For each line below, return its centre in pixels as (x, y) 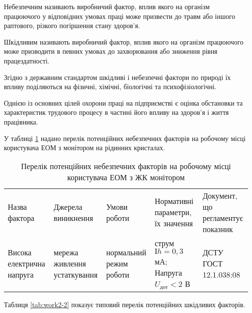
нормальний (126, 252)
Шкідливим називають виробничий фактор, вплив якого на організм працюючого (124, 41)
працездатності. (27, 60)
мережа (66, 252)
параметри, (173, 212)
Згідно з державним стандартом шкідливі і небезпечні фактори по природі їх (118, 77)
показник (218, 229)
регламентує (223, 218)
